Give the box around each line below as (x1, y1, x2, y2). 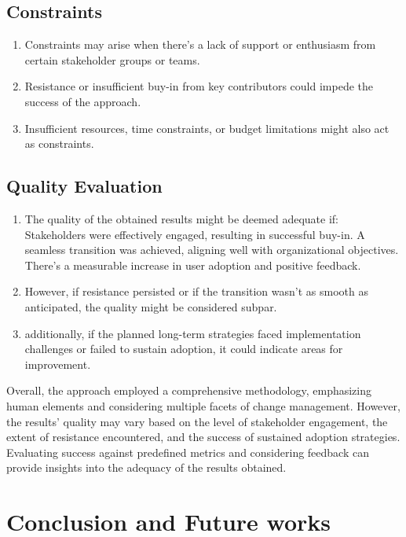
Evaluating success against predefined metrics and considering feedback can (6, 443, 369, 460)
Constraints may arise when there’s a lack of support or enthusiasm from (24, 36, 376, 53)
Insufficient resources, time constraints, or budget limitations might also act (24, 120, 390, 136)
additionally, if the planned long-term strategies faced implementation (24, 325, 361, 341)
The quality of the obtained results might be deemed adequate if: (24, 210, 338, 226)
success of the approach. (24, 93, 141, 109)
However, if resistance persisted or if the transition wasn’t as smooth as (24, 283, 368, 300)
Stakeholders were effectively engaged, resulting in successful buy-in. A (24, 226, 365, 242)
